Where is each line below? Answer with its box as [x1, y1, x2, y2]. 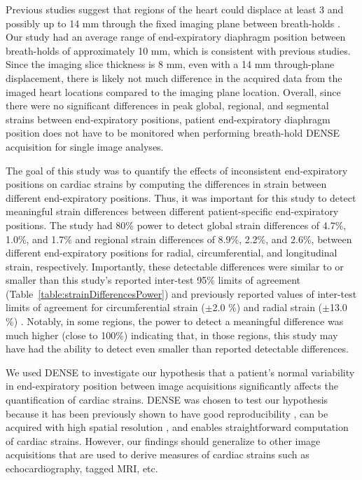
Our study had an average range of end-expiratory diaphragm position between [6, 29, 346, 44]
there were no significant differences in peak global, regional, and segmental [6, 98, 329, 113]
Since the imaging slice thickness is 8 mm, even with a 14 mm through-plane [6, 57, 335, 71]
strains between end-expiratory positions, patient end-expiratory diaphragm [6, 111, 330, 126]
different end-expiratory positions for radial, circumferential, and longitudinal [6, 245, 337, 260]
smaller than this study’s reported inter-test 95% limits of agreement [6, 273, 301, 287]
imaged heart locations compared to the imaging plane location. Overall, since [6, 84, 341, 99]
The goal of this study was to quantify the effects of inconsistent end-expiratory [6, 163, 348, 177]
